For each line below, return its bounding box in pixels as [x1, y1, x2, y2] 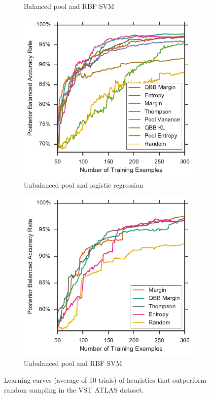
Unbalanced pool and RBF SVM [24, 358, 122, 368]
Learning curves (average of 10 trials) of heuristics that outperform [4, 374, 207, 385]
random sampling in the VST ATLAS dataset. [4, 384, 144, 395]
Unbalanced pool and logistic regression [24, 179, 143, 190]
